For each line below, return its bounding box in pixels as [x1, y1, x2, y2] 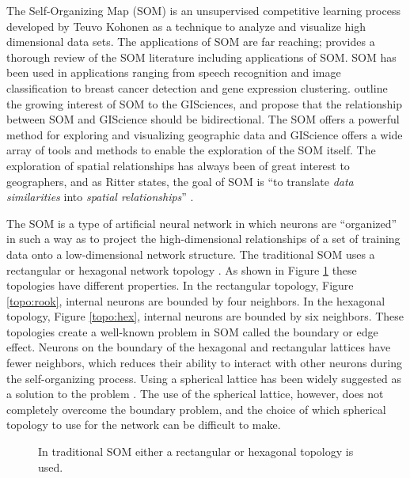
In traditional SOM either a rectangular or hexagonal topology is [38, 443, 354, 460]
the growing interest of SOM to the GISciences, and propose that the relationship [6, 95, 402, 112]
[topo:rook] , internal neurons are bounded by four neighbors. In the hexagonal [6, 292, 385, 309]
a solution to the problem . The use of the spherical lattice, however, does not [6, 385, 384, 402]
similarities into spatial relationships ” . [6, 188, 194, 205]
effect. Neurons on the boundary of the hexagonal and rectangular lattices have [6, 339, 391, 355]
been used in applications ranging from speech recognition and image [6, 64, 341, 81]
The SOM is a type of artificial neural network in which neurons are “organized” [6, 214, 397, 231]
